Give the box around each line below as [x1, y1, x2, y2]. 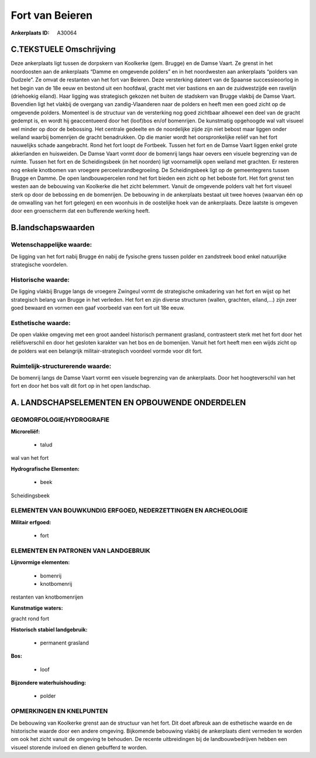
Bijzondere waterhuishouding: [11, 680, 87, 687]
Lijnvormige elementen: [11, 559, 70, 566]
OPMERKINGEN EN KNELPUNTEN [11, 707, 108, 715]
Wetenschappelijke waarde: [11, 241, 92, 249]
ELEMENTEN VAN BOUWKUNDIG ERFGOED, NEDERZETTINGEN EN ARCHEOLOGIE [11, 507, 248, 515]
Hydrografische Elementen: [11, 465, 80, 472]
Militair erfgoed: [11, 518, 51, 525]
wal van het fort [11, 455, 49, 462]
